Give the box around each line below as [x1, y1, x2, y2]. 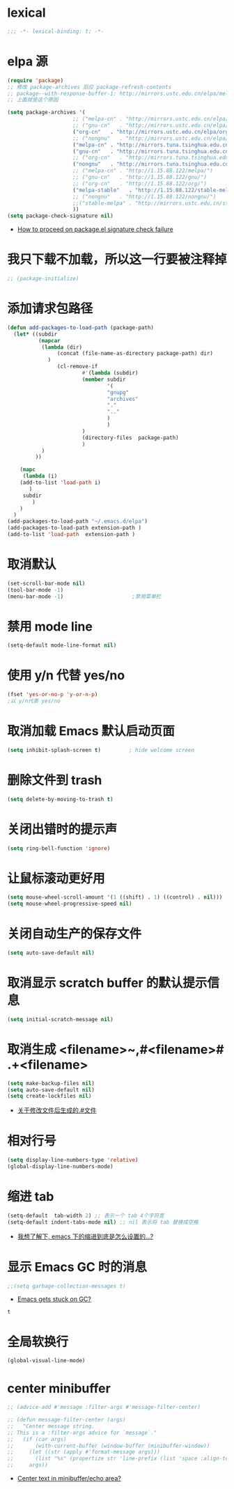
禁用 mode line [7, 618, 93, 634]
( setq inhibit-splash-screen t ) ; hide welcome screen [7, 746, 195, 753]
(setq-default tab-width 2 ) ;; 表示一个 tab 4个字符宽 [7, 1212, 165, 1219]
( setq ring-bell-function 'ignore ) [7, 844, 111, 852]
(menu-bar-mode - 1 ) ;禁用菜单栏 [7, 593, 162, 600]
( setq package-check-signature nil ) [7, 212, 114, 220]
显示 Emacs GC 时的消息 [7, 1259, 148, 1275]
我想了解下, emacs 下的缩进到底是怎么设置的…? [17, 1232, 154, 1240]
